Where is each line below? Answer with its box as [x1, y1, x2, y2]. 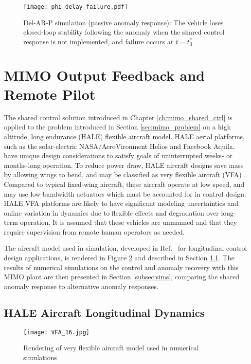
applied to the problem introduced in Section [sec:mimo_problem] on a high [4, 122, 231, 132]
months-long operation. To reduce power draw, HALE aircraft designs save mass [4, 160, 244, 170]
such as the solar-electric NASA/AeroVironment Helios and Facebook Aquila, [4, 141, 235, 151]
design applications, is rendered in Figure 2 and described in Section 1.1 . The [4, 253, 234, 263]
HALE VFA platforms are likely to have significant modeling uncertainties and [4, 198, 239, 208]
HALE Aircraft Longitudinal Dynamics [4, 305, 205, 320]
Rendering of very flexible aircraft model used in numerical [23, 343, 199, 353]
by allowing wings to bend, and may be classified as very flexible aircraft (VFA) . [4, 169, 246, 180]
